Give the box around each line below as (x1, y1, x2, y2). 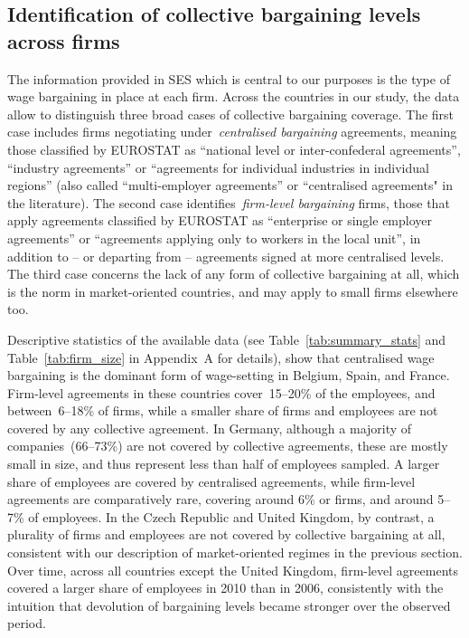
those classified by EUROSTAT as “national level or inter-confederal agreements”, (7, 139, 461, 158)
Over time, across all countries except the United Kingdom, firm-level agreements (7, 560, 458, 579)
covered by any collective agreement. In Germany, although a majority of (7, 418, 412, 437)
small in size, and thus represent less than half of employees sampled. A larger (7, 454, 440, 473)
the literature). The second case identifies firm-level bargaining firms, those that (7, 193, 450, 212)
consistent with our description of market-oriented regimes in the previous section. (7, 543, 463, 562)
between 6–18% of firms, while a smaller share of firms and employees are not (7, 401, 438, 420)
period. (7, 614, 46, 633)
